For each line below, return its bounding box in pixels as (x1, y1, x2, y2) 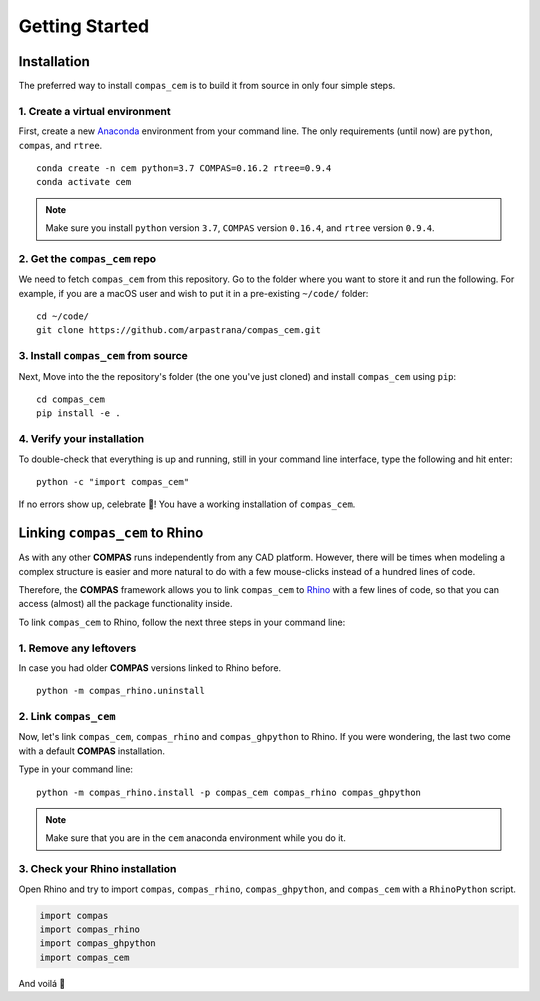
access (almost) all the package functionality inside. (18, 598, 233, 610)
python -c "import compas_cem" (36, 476, 190, 487)
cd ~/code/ (36, 311, 90, 322)
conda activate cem (36, 176, 132, 188)
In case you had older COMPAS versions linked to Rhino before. (18, 661, 282, 674)
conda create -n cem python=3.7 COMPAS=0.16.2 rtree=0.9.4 (36, 162, 332, 174)
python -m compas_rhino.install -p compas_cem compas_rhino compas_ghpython (36, 786, 422, 798)
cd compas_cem (36, 394, 105, 405)
